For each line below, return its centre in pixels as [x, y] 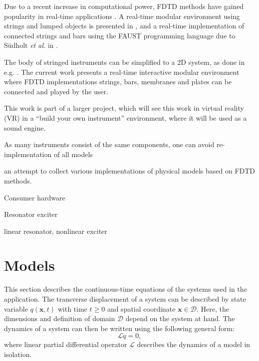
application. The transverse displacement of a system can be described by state [125, 299]
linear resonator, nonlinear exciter [56, 231]
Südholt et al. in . [31, 45]
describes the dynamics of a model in [194, 344]
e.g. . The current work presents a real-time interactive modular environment [122, 72]
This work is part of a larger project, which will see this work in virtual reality [124, 108]
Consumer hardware [35, 197]
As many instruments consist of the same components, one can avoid [109, 144]
